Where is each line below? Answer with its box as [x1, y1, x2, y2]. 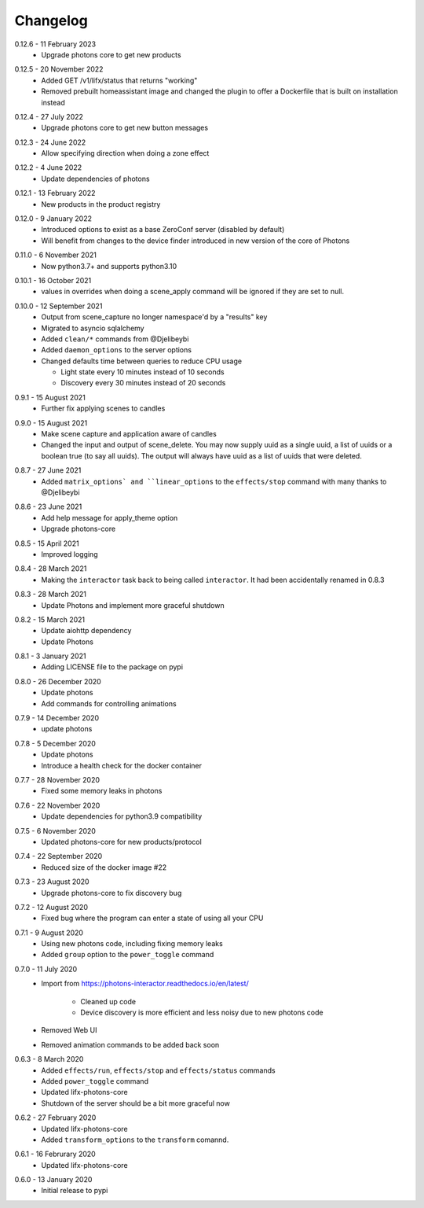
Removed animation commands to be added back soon [41, 1040, 220, 1049]
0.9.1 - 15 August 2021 [14, 392, 86, 402]
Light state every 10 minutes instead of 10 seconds [60, 367, 225, 377]
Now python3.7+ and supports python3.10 [41, 261, 177, 271]
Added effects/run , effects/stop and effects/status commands [41, 1066, 276, 1075]
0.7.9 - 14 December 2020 [14, 713, 100, 723]
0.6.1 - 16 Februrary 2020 [14, 1149, 96, 1159]
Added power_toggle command [41, 1076, 149, 1085]
